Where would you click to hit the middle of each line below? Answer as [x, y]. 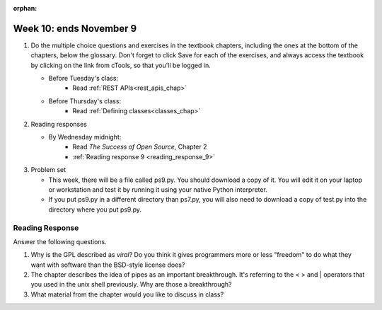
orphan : [25, 8]
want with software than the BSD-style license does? [108, 265]
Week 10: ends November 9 [75, 28]
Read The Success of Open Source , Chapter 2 [140, 147]
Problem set [48, 170]
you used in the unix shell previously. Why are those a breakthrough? [131, 285]
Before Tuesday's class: [83, 79]
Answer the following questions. [60, 241]
